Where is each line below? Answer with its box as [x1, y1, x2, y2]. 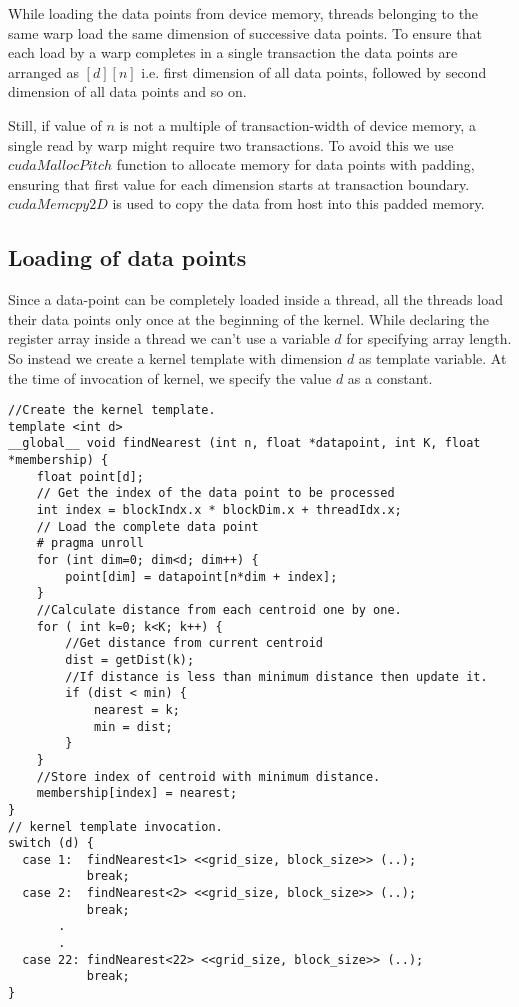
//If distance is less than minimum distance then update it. [65, 669, 488, 684]
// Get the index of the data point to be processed [36, 486, 395, 501]
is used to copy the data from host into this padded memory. [112, 193, 485, 214]
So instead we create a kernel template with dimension [8, 347, 343, 368]
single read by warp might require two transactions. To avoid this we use [8, 134, 454, 155]
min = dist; [93, 719, 173, 734]
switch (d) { [8, 836, 94, 851]
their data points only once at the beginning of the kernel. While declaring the [8, 308, 489, 329]
